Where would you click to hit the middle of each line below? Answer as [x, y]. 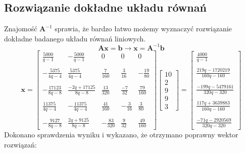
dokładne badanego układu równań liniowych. [75, 38]
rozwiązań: [20, 145]
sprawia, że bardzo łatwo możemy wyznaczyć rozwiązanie [143, 29]
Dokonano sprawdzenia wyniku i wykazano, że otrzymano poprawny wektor [121, 135]
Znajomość [21, 29]
